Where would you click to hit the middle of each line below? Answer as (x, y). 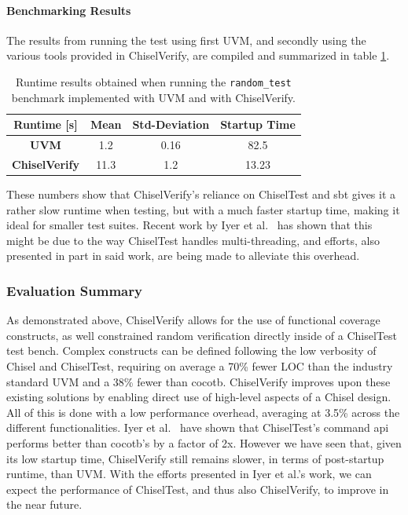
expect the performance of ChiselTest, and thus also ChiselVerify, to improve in (198, 489)
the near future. (44, 504)
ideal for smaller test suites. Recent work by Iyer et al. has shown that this (189, 225)
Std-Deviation (171, 124)
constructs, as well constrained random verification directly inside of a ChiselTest (202, 335)
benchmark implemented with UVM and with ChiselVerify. (153, 97)
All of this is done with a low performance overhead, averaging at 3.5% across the (203, 412)
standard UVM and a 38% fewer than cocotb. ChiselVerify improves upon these (198, 381)
